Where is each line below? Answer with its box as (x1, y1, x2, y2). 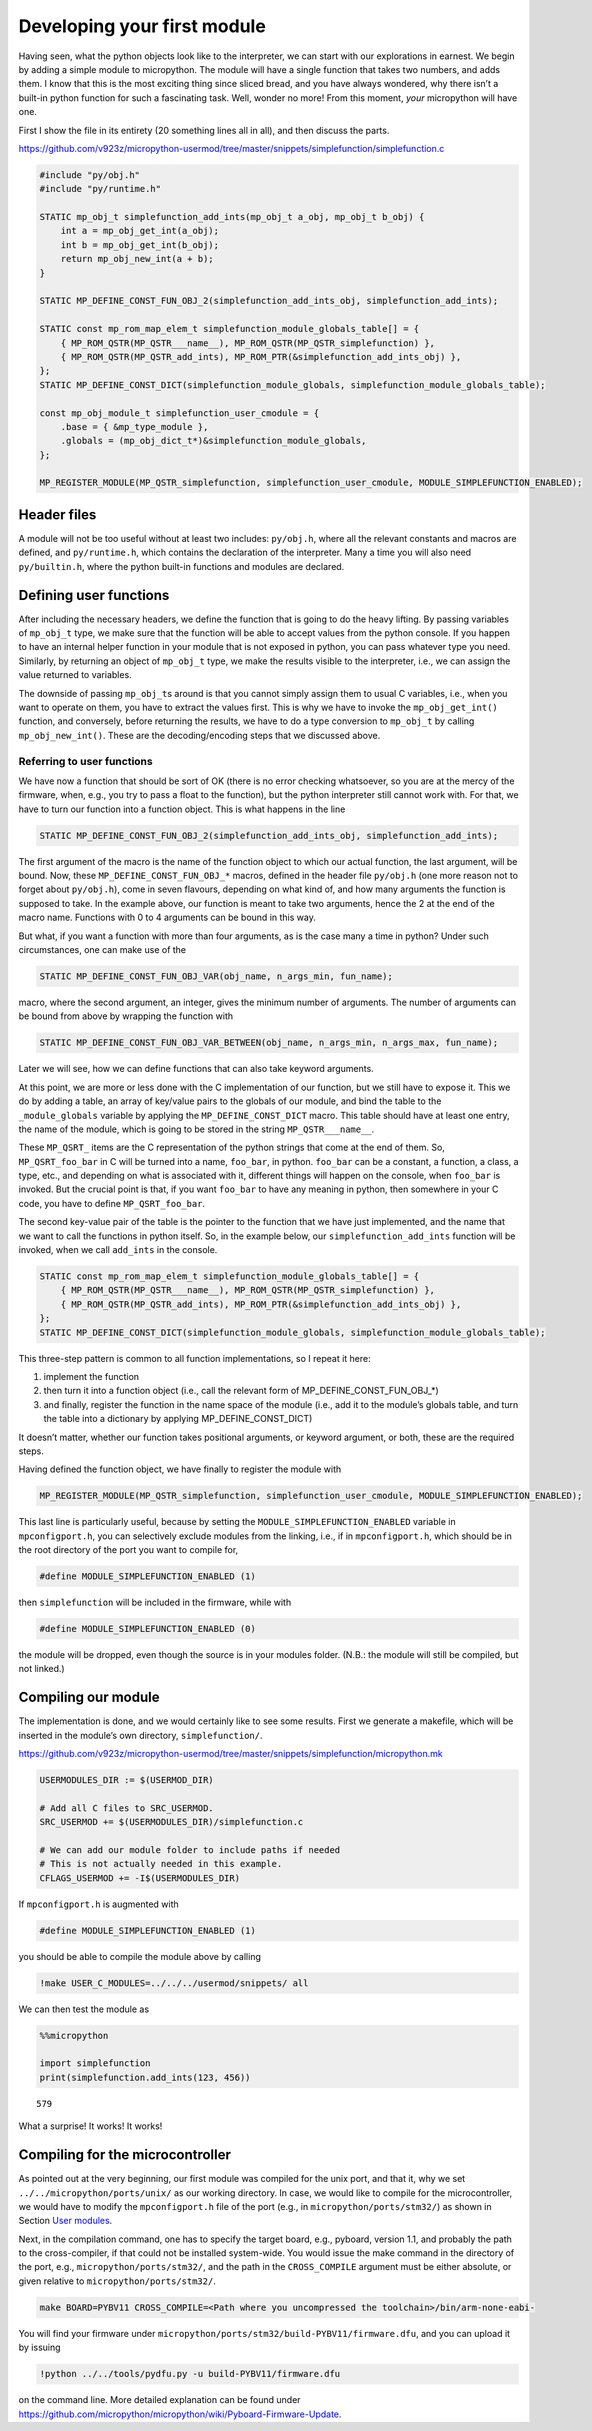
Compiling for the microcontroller (18, 2146, 232, 2164)
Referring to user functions (18, 754, 154, 768)
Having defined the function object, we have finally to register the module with (18, 1463, 342, 1475)
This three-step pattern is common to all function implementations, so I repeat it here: (18, 1352, 371, 1364)
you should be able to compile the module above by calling (18, 1950, 262, 1962)
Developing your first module (18, 15, 267, 37)
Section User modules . (18, 2215, 113, 2227)
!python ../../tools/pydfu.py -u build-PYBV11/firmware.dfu (39, 2368, 341, 2380)
